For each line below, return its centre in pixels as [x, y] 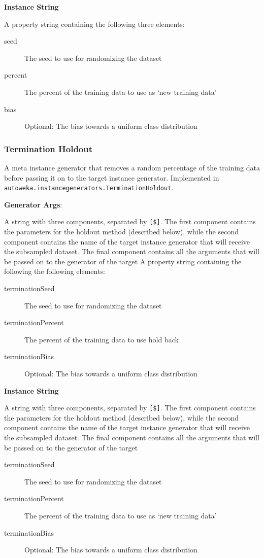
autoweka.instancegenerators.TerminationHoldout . [89, 187]
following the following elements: [55, 271]
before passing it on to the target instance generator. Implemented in [112, 177]
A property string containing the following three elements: [94, 24]
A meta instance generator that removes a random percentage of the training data [132, 167]
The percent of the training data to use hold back [102, 339]
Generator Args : [33, 204]
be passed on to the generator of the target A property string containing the [123, 261]
